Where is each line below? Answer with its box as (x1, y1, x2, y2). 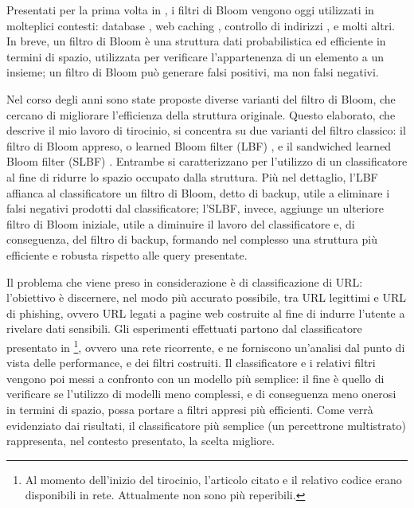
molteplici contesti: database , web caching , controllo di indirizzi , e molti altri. (6, 17, 395, 33)
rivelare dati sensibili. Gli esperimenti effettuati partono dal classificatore (6, 320, 362, 337)
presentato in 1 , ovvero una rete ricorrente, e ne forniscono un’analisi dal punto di (6, 336, 405, 355)
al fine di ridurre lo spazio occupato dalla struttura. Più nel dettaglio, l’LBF (6, 168, 378, 185)
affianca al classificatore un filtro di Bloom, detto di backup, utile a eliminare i (6, 184, 390, 201)
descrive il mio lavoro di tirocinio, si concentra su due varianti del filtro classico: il (6, 122, 406, 139)
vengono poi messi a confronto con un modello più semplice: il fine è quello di (6, 369, 385, 386)
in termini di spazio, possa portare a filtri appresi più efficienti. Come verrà (6, 401, 373, 417)
